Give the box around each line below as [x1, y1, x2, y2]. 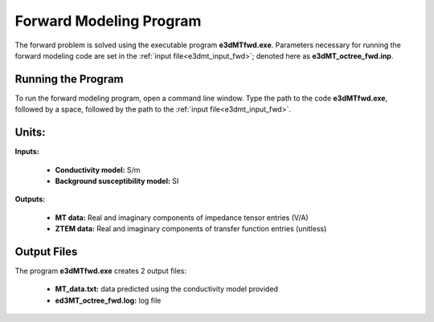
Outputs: [14, 194, 46, 204]
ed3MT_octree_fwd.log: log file [55, 296, 162, 305]
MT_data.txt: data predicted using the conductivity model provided [55, 284, 279, 294]
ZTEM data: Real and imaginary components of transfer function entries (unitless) [55, 224, 327, 234]
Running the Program [14, 72, 124, 86]
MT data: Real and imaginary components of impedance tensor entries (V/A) [55, 213, 309, 222]
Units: [14, 125, 46, 140]
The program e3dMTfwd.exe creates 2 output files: [14, 266, 186, 275]
